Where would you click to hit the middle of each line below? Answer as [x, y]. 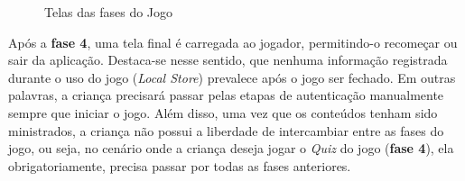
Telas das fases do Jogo [109, 12]
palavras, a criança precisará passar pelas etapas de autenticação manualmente [226, 95]
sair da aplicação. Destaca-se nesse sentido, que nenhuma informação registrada [228, 60]
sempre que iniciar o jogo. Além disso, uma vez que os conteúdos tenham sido [223, 112]
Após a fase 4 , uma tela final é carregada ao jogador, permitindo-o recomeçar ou [233, 42]
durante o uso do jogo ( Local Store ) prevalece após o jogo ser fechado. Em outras [232, 77]
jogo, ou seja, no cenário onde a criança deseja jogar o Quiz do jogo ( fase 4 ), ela [231, 148]
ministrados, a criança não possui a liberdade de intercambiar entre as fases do [226, 130]
